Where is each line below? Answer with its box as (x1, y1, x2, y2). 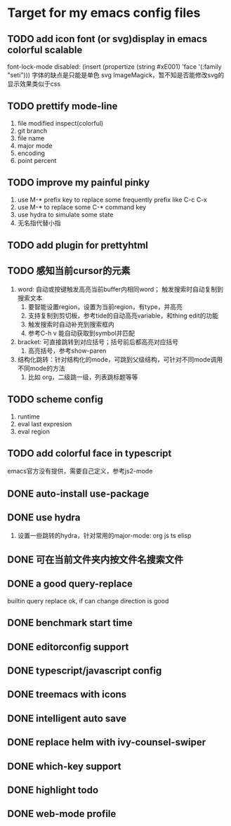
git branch (17, 126, 48, 135)
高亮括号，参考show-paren (27, 346, 107, 355)
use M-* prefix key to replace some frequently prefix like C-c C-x (17, 195, 207, 204)
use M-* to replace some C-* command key (17, 202, 146, 211)
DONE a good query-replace (7, 578, 133, 590)
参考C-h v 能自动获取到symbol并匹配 (27, 329, 136, 337)
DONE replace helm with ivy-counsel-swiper (7, 736, 206, 749)
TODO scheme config (7, 393, 104, 405)
